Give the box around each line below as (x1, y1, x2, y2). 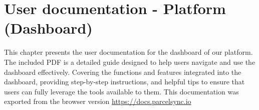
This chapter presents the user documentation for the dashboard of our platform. (4, 47, 253, 57)
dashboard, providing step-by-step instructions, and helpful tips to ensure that (4, 76, 245, 87)
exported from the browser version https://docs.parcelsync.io (4, 96, 191, 106)
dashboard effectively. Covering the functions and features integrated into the (4, 66, 241, 77)
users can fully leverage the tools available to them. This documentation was (4, 86, 239, 96)
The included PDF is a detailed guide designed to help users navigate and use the (4, 56, 255, 67)
